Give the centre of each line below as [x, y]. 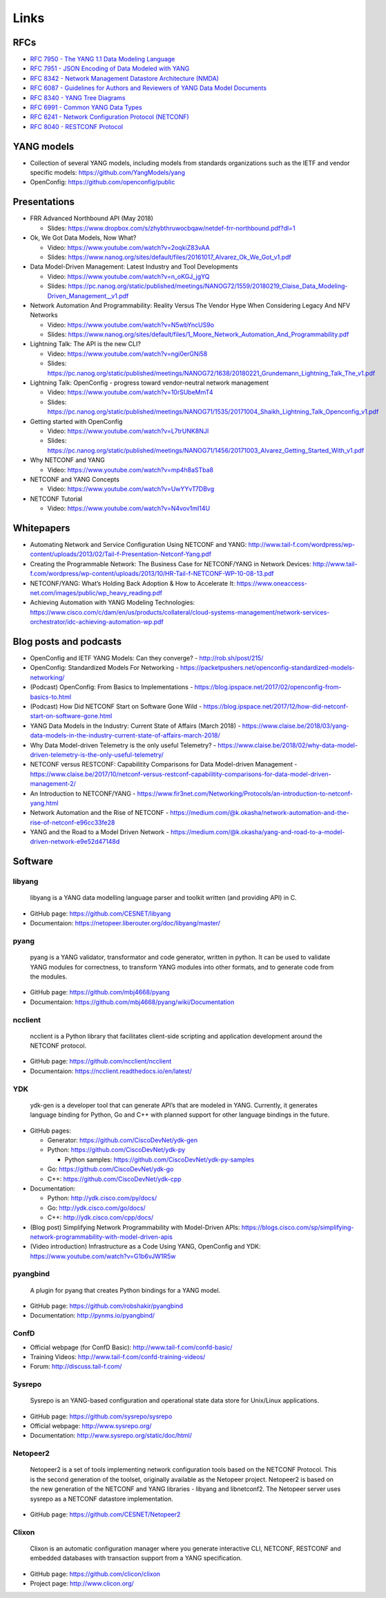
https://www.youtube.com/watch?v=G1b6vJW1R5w [103, 1256]
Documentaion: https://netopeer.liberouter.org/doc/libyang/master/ [125, 923]
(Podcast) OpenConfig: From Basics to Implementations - [112, 687]
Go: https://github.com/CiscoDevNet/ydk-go [110, 1169]
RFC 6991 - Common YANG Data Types [86, 108]
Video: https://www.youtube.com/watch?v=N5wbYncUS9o [131, 325]
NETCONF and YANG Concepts [75, 479]
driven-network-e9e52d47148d [75, 842]
